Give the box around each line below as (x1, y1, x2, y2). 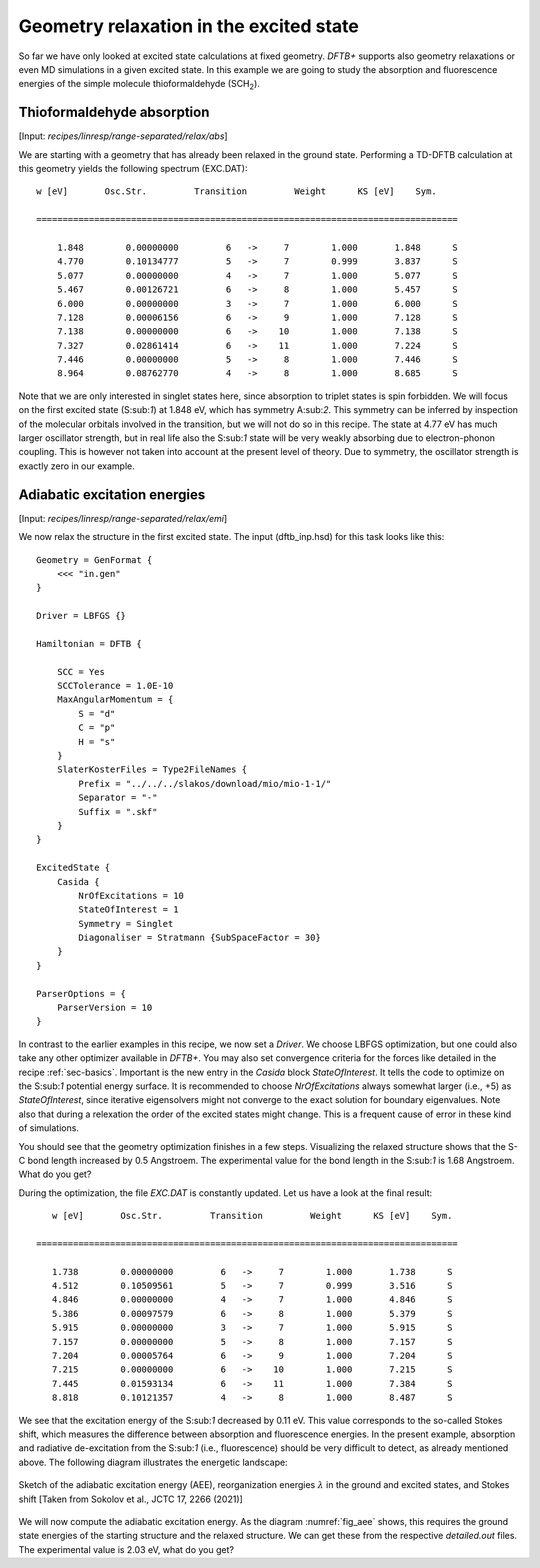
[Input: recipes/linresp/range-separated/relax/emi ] (18, 512, 228, 524)
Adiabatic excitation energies (18, 486, 206, 503)
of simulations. (18, 1122, 80, 1134)
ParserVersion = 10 (56, 1002, 153, 1014)
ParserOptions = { (36, 988, 127, 999)
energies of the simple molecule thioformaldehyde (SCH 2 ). (18, 78, 260, 92)
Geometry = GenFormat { (36, 554, 153, 565)
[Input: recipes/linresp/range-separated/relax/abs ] (18, 130, 229, 142)
